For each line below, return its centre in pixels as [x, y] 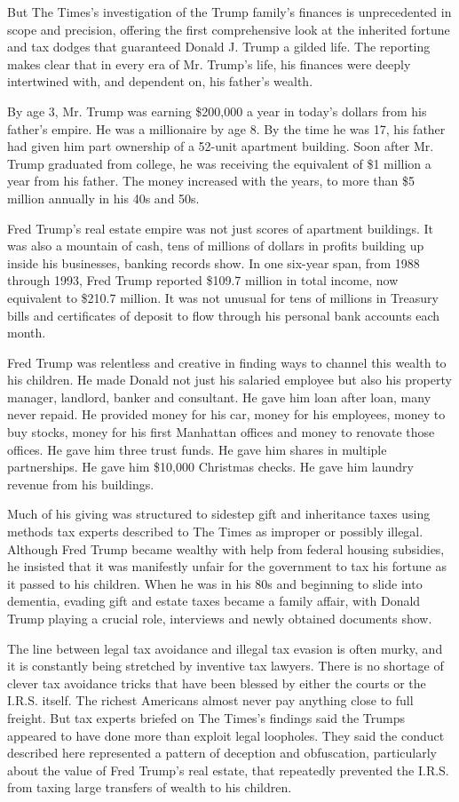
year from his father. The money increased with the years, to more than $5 [211, 181]
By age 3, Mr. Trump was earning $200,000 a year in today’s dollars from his [217, 111]
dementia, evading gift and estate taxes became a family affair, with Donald [214, 601]
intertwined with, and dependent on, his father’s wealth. [160, 81]
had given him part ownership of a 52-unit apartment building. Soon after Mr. [221, 146]
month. [27, 333]
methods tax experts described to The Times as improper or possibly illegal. [215, 532]
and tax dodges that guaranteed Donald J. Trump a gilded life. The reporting [219, 47]
